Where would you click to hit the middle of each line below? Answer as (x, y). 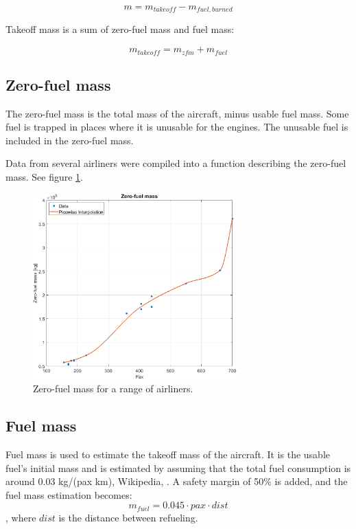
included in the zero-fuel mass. (70, 140)
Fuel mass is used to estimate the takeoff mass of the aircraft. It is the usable (168, 454)
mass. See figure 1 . (44, 177)
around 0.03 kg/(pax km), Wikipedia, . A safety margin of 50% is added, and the (177, 481)
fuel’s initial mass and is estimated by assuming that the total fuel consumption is (178, 468)
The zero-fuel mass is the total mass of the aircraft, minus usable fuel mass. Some (177, 113)
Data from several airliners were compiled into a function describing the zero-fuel (176, 163)
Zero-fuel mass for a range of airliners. (113, 389)
